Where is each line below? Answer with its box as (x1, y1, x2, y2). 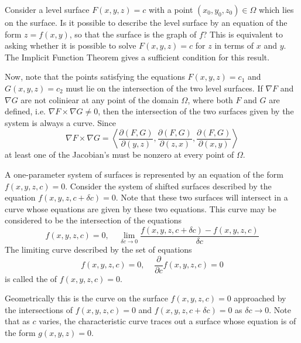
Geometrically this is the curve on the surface (5, 292, 168, 304)
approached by (234, 292, 286, 304)
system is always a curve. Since (5, 116, 117, 128)
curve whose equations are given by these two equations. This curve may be (5, 202, 276, 215)
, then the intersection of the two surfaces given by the (98, 105, 294, 117)
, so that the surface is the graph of (69, 28, 197, 40)
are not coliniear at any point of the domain (20, 93, 179, 106)
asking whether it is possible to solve (5, 39, 136, 52)
